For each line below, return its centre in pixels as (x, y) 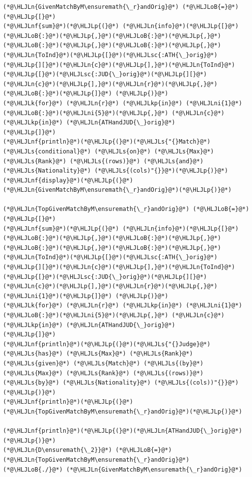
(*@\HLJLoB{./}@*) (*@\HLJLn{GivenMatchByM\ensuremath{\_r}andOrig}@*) (123, 469)
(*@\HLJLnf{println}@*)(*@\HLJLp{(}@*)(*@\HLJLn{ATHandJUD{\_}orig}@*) (123, 431)
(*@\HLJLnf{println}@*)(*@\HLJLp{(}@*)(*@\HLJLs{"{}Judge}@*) (107, 344)
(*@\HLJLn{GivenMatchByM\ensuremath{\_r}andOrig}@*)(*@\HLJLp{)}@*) (117, 190)
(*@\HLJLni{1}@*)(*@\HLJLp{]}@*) (57, 296)
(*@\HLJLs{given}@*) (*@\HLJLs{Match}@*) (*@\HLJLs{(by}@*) (103, 363)
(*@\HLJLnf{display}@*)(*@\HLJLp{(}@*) (68, 180)
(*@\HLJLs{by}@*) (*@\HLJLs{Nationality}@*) (77, 383)
